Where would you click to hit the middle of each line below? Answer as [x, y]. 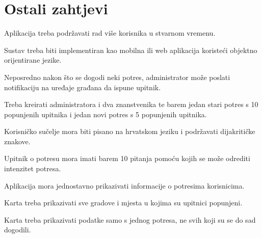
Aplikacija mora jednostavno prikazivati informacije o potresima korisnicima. [124, 185]
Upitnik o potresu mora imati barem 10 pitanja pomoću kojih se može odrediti [127, 158]
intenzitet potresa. [33, 168]
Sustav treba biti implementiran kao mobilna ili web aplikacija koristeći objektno [131, 50]
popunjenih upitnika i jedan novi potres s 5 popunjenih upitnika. [106, 114]
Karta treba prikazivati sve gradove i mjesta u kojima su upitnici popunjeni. [123, 203]
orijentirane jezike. [33, 60]
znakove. [17, 141]
